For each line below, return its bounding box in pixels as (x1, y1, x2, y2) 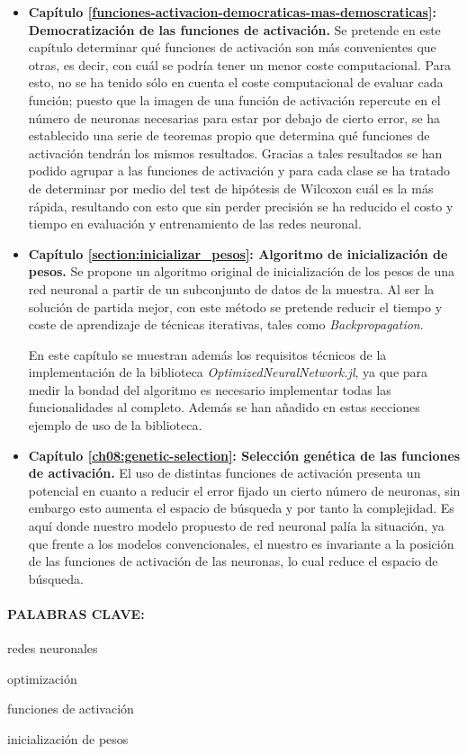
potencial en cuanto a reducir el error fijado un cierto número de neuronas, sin (28, 480, 461, 499)
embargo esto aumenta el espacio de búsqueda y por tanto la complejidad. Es (28, 498, 454, 517)
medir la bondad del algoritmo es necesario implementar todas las (28, 380, 391, 399)
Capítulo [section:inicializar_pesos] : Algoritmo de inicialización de (28, 244, 448, 263)
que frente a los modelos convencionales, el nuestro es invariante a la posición (28, 534, 454, 552)
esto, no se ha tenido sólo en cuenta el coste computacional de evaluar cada (28, 73, 444, 92)
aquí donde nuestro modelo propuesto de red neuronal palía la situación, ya (28, 516, 445, 535)
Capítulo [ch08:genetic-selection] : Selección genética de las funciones (28, 445, 461, 464)
